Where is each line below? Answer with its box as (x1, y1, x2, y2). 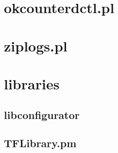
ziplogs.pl (4, 35, 67, 55)
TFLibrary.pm (4, 136, 77, 151)
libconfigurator (4, 107, 80, 122)
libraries (4, 73, 60, 93)
